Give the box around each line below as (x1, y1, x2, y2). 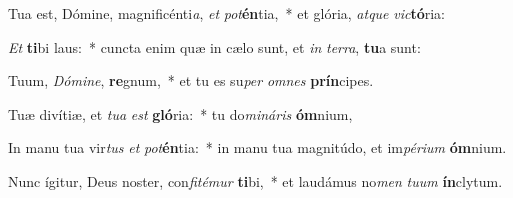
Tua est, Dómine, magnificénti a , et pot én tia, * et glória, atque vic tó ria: (8, 3, 445, 23)
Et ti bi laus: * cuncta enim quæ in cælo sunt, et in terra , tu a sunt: (8, 36, 421, 57)
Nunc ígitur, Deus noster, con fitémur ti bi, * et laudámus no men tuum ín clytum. (8, 170, 503, 191)
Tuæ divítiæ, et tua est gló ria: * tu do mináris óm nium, (8, 103, 353, 124)
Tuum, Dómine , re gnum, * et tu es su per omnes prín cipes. (8, 70, 374, 91)
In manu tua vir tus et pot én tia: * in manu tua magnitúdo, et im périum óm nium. (8, 137, 507, 158)
